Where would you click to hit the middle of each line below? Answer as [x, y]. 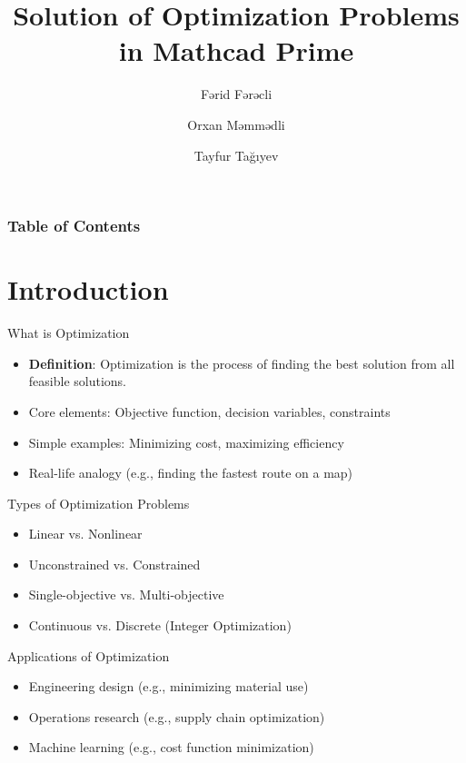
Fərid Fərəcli [236, 94]
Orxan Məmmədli [236, 124]
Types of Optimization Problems [99, 503]
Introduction [88, 289]
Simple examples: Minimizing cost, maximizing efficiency [186, 442]
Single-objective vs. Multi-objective [126, 595]
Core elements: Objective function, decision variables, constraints [209, 411]
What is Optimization [69, 333]
